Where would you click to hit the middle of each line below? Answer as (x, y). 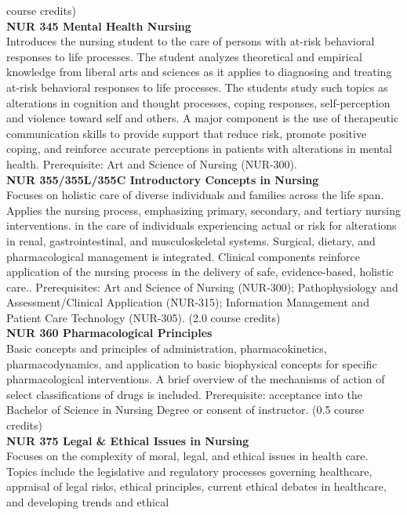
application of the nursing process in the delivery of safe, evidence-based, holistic (200, 272)
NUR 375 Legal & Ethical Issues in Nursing (128, 440)
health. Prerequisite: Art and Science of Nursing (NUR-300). (152, 163)
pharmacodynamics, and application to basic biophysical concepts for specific (192, 363)
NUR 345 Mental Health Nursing (99, 25)
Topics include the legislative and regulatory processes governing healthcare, (189, 471)
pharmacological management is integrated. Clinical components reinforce (184, 256)
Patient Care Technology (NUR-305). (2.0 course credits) (144, 317)
